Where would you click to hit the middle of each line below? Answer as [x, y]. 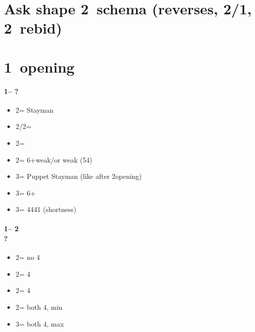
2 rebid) [33, 28]
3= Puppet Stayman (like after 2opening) [79, 176]
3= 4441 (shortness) [46, 209]
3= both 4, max [40, 323]
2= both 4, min [39, 307]
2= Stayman [35, 109]
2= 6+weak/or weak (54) [54, 159]
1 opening [39, 66]
